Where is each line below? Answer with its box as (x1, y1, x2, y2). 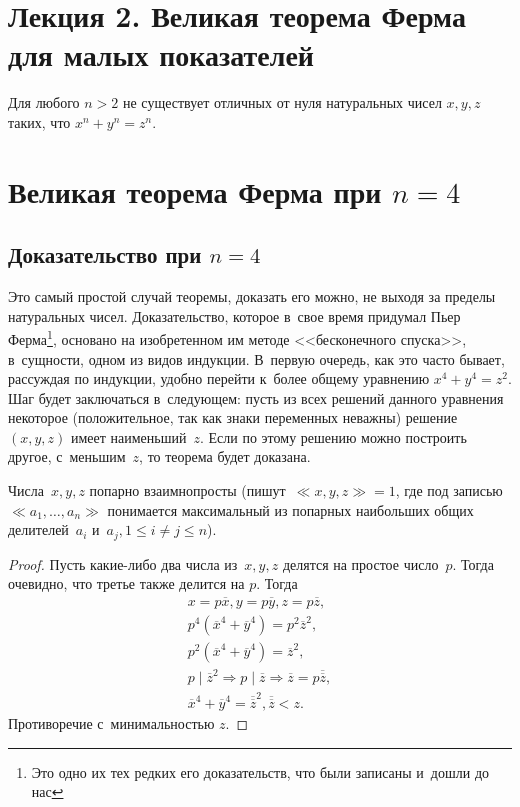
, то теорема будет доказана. (139, 446, 311, 467)
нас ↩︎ (31, 781, 64, 802)
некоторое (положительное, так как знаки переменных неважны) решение (8, 407, 458, 428)
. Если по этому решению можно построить (200, 426, 467, 447)
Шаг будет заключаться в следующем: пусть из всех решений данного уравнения (8, 387, 504, 408)
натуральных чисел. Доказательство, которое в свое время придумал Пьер (8, 305, 461, 326)
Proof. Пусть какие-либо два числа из (8, 553, 238, 574)
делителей (8, 519, 69, 540)
